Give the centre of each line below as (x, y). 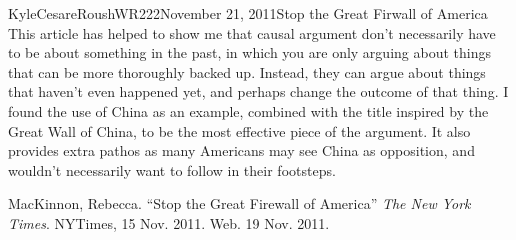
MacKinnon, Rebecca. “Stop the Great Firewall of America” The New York (239, 203)
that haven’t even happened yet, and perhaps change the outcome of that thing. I (258, 91)
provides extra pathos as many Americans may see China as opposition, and (241, 150)
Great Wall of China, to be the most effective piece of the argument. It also (239, 130)
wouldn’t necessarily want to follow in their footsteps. (172, 169)
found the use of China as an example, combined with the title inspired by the (248, 110)
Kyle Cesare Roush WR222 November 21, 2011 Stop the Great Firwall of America (248, 13)
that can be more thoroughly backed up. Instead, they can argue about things (247, 71)
